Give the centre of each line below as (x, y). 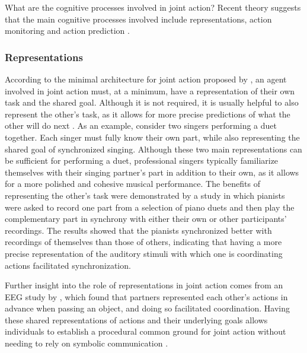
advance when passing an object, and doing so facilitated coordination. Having (147, 308)
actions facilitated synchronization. (68, 265)
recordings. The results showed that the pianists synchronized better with (138, 230)
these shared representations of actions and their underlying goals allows (136, 319)
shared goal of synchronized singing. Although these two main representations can (153, 149)
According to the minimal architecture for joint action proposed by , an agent (146, 79)
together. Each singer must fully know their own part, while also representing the (152, 137)
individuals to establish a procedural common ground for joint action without (145, 331)
